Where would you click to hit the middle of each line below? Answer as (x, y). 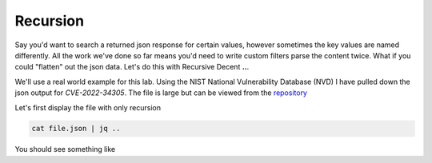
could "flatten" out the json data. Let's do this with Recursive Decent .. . (132, 67)
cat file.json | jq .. (76, 129)
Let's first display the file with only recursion (88, 107)
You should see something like (65, 149)
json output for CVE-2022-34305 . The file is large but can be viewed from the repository (161, 93)
